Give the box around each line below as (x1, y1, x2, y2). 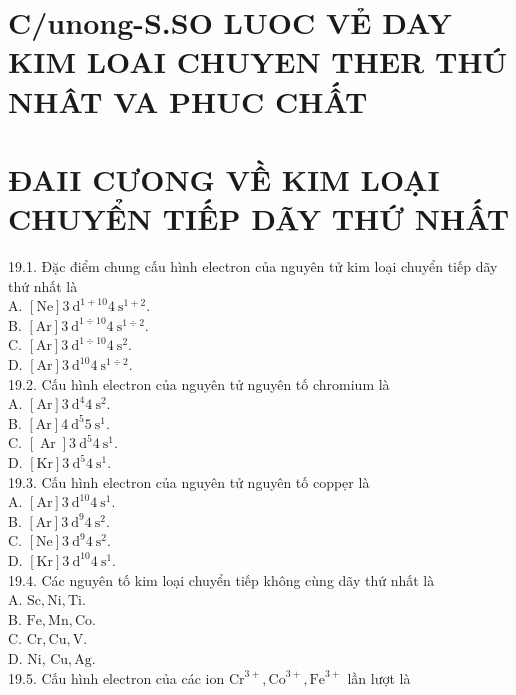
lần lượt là (347, 667, 411, 688)
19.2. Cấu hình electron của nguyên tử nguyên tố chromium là (8, 373, 390, 394)
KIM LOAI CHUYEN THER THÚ (8, 41, 508, 82)
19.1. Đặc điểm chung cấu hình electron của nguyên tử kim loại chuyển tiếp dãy (8, 256, 498, 277)
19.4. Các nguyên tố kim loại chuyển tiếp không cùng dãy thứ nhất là (8, 569, 435, 590)
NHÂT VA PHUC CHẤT (8, 80, 368, 121)
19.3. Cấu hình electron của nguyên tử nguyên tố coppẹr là (8, 471, 370, 492)
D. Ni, (8, 647, 46, 668)
